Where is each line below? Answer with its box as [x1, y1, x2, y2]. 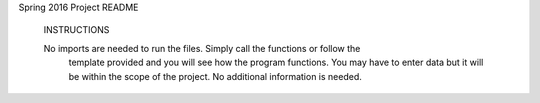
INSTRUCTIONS [43, 24, 110, 36]
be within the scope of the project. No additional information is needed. [68, 70, 362, 82]
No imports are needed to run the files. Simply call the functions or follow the [43, 42, 361, 54]
